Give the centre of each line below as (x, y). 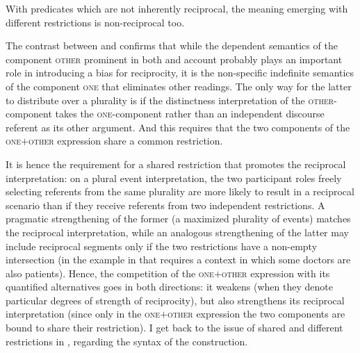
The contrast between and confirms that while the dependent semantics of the (172, 46)
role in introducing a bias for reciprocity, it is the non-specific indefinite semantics (180, 73)
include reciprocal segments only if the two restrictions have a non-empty (162, 246)
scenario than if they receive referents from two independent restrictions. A (165, 205)
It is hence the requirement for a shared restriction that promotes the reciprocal (176, 164)
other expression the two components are (256, 314)
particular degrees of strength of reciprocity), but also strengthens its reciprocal (175, 300)
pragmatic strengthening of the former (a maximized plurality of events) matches (178, 219)
